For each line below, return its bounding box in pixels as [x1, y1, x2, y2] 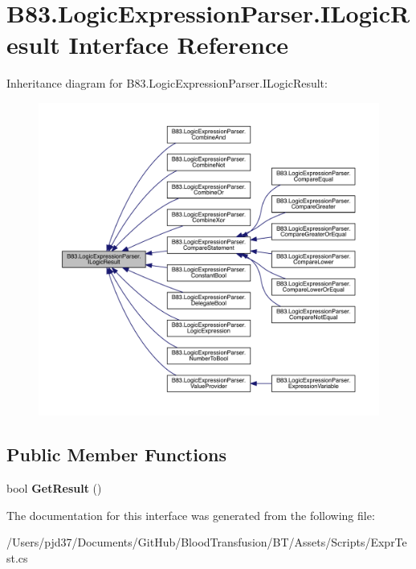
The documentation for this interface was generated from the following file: [6, 506, 375, 523]
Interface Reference [68, 28, 289, 61]
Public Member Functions [6, 442, 226, 467]
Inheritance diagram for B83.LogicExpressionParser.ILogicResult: [6, 75, 328, 92]
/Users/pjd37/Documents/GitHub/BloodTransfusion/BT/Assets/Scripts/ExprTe [6, 534, 407, 551]
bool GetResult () [6, 479, 102, 496]
